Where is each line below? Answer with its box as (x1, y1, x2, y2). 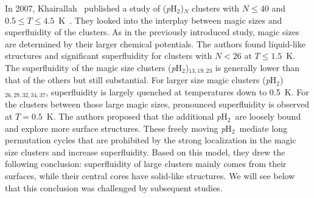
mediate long (239, 121, 288, 134)
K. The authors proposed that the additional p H (46, 110, 228, 123)
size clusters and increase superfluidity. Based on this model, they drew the (5, 145, 285, 158)
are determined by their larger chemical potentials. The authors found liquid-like (5, 37, 305, 50)
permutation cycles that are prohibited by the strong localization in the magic (5, 134, 296, 146)
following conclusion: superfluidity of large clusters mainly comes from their (5, 157, 287, 170)
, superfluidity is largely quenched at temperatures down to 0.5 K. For (46, 86, 309, 98)
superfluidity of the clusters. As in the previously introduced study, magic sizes (5, 26, 299, 38)
